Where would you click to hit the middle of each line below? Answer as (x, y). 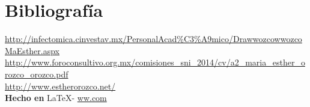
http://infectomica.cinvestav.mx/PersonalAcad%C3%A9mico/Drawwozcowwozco (153, 39)
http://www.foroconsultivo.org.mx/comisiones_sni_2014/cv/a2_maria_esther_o (155, 62)
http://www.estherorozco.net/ (60, 86)
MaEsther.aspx (32, 50)
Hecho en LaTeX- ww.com (56, 98)
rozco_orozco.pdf (37, 74)
